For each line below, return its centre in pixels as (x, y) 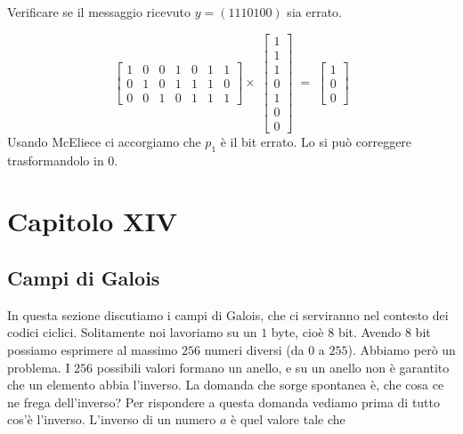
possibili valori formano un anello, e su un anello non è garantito (273, 367)
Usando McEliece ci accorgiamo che (104, 141)
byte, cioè (297, 332)
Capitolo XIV (92, 221)
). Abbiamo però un (402, 349)
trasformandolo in (56, 160)
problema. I (39, 367)
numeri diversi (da (254, 349)
